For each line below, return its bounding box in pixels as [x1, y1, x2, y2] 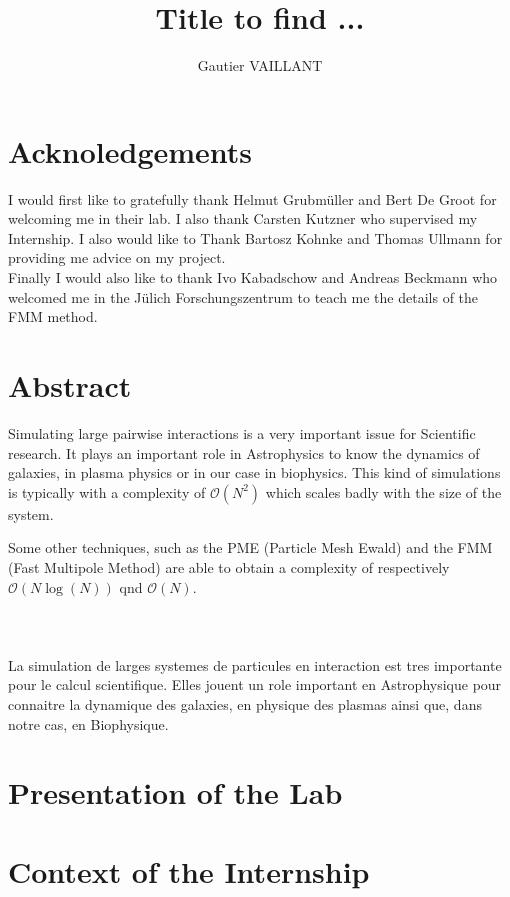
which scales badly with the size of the [265, 481, 502, 502]
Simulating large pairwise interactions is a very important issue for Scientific [8, 422, 476, 443]
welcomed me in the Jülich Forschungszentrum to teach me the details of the [8, 286, 479, 307]
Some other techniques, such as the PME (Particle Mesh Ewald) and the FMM [8, 537, 493, 558]
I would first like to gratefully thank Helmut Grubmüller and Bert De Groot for [8, 188, 497, 209]
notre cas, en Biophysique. [8, 713, 169, 734]
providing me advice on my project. [8, 247, 226, 268]
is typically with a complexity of [8, 481, 206, 502]
